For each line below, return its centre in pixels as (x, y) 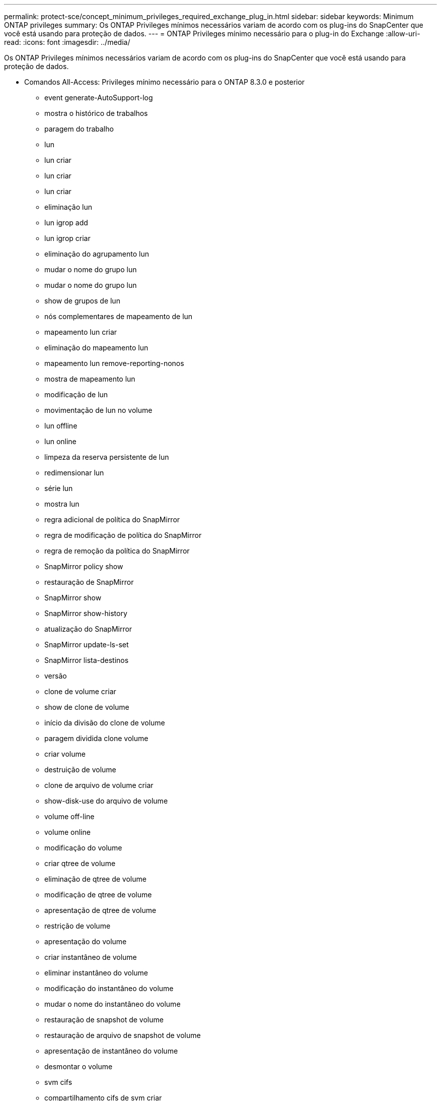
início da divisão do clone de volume (105, 723)
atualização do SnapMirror (88, 629)
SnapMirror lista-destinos (87, 660)
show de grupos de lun (82, 301)
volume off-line (69, 816)
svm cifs (58, 1082)
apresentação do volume (86, 941)
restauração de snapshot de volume (104, 1020)
